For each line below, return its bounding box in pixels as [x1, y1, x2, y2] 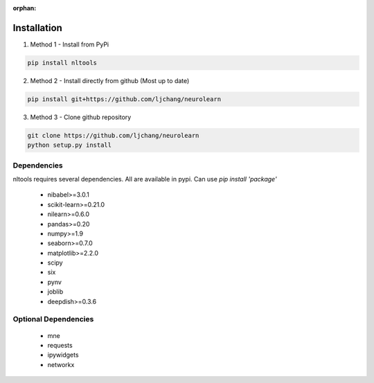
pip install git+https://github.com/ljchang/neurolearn [27, 95, 222, 103]
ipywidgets [47, 350, 79, 359]
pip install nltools [27, 59, 97, 66]
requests [47, 341, 73, 349]
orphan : [12, 4, 37, 12]
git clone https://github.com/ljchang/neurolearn [27, 132, 199, 139]
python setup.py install [27, 141, 112, 149]
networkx [47, 360, 75, 368]
